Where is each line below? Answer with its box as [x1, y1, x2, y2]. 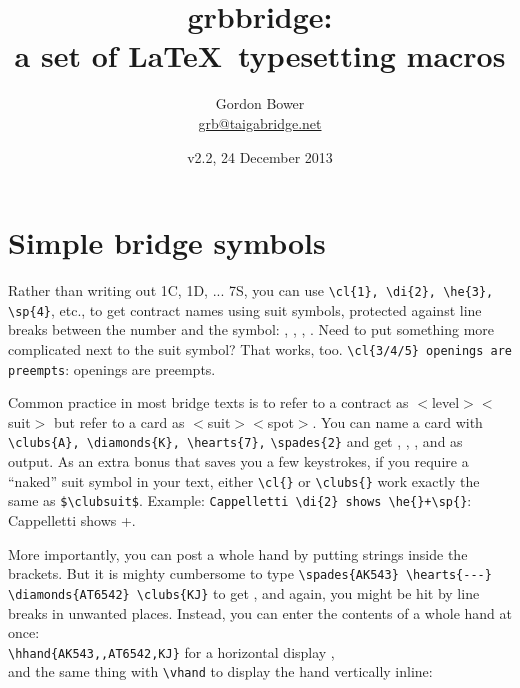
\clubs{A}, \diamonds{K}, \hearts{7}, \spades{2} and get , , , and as [8, 431, 463, 452]
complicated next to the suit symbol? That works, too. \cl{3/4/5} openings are [8, 338, 513, 359]
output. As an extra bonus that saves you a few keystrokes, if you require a [8, 451, 469, 472]
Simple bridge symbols [8, 222, 326, 263]
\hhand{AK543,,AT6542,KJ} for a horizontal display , [8, 641, 335, 662]
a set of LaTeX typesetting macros [14, 35, 506, 76]
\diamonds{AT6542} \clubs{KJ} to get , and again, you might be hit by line [8, 582, 480, 603]
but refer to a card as [53, 411, 185, 432]
